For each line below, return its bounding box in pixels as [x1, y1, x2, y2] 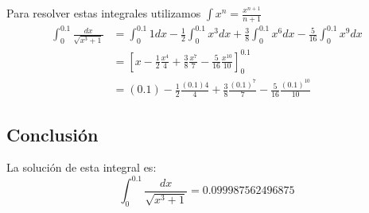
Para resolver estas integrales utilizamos [6, 5, 201, 21]
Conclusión [6, 122, 99, 146]
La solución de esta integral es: [6, 159, 157, 176]
